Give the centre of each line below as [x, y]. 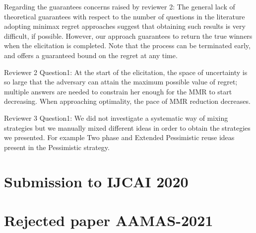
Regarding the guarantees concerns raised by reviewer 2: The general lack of [120, 6]
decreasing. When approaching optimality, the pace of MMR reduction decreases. [127, 101]
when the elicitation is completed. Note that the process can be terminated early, [127, 45]
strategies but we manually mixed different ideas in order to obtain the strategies [127, 127]
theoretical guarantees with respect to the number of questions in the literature [125, 16]
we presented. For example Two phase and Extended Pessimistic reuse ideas [119, 137]
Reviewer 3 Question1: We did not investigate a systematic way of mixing [116, 117]
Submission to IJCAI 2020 [96, 181]
